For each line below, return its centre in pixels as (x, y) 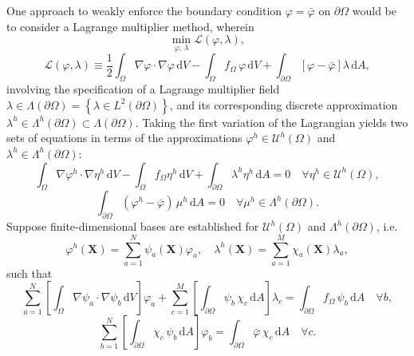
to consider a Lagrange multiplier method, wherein (130, 26)
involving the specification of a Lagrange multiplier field (143, 89)
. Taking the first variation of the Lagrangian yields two (272, 122)
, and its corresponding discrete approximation (284, 104)
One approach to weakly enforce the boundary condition (144, 10)
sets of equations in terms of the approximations (124, 138)
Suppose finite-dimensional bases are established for (133, 226)
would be (374, 10)
